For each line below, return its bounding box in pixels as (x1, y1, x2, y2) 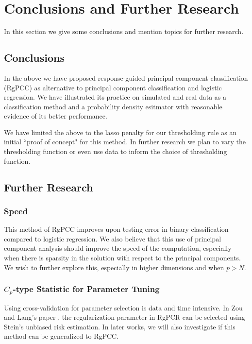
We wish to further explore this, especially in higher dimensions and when (4, 262, 224, 272)
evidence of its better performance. (4, 111, 107, 121)
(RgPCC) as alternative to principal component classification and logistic (4, 82, 222, 92)
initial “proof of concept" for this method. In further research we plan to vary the (4, 137, 246, 147)
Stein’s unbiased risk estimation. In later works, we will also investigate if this (4, 321, 235, 331)
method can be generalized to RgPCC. (4, 331, 119, 341)
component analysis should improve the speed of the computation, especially (4, 243, 232, 253)
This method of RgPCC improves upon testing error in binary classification (4, 224, 229, 234)
